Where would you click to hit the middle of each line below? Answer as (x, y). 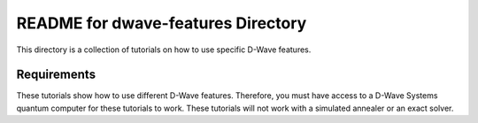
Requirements (56, 75)
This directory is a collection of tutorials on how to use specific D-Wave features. (164, 50)
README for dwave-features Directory (162, 23)
